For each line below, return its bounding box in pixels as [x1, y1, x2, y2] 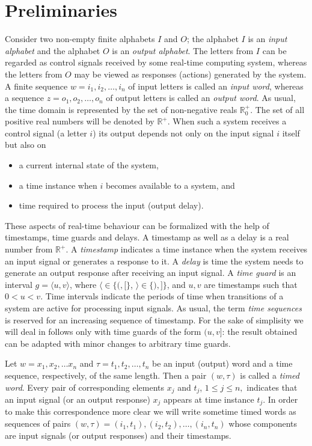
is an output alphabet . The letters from [112, 44, 254, 57]
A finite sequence [5, 79, 68, 92]
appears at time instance [164, 393, 254, 406]
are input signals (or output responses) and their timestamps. [5, 429, 231, 441]
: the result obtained [222, 325, 298, 338]
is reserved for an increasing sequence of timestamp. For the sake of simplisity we [5, 313, 304, 326]
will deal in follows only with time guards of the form [5, 325, 201, 338]
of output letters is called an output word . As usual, [106, 91, 296, 104]
